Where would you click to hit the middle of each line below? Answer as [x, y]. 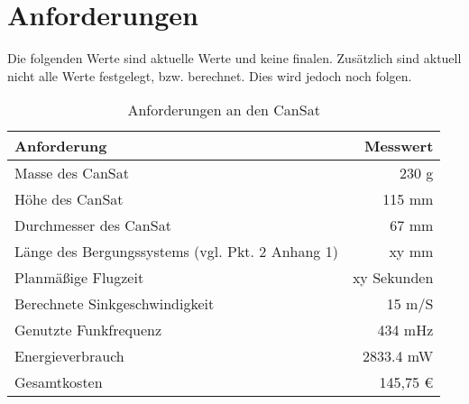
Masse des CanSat [72, 173]
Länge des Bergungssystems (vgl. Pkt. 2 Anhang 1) [176, 252]
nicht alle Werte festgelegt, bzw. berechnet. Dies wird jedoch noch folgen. [210, 75]
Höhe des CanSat [69, 199]
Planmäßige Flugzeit [79, 278]
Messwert [399, 146]
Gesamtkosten [59, 382]
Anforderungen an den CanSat [224, 110]
